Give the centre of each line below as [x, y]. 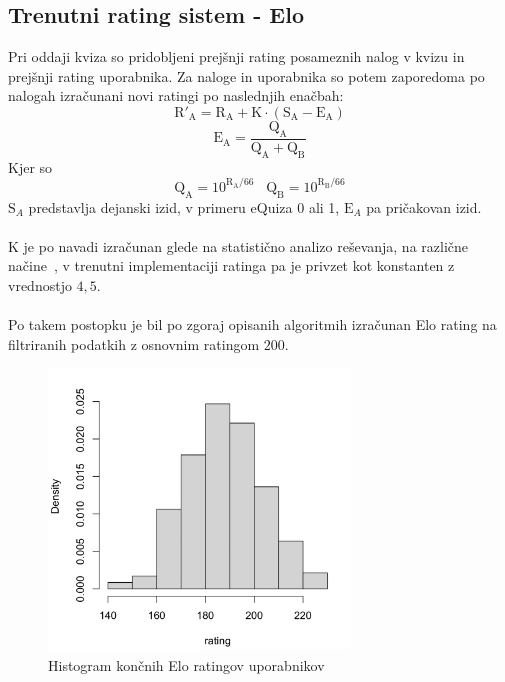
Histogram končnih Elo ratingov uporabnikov [186, 665]
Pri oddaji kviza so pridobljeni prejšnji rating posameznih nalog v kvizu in [236, 56]
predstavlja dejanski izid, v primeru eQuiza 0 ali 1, [184, 206]
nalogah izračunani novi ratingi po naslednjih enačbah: [176, 95]
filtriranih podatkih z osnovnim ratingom [134, 343]
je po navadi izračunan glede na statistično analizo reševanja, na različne [246, 245]
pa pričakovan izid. [424, 206]
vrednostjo [40, 284]
